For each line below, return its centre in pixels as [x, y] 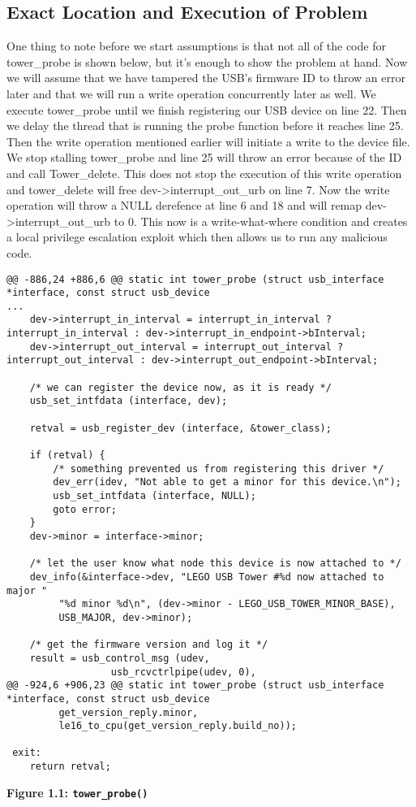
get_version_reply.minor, [129, 712]
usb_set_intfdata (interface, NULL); [154, 496]
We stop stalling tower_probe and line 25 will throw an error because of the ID [204, 157]
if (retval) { [67, 456]
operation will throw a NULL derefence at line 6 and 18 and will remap [184, 205]
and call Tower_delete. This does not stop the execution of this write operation [204, 173]
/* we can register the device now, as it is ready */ [180, 387]
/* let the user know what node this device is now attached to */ [215, 564]
